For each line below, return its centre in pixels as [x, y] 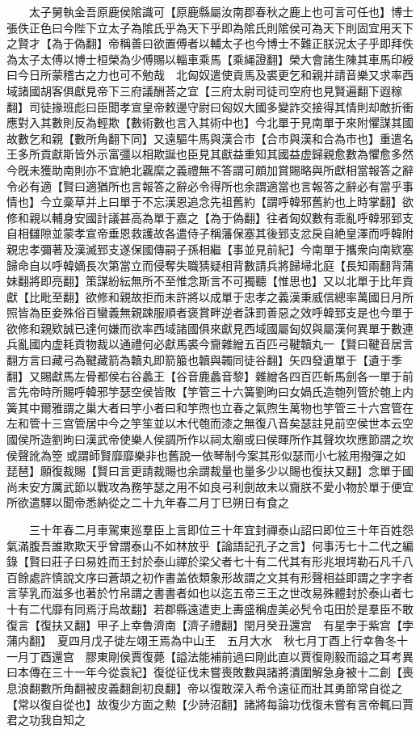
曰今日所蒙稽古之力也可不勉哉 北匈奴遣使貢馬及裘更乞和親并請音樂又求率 [204, 75]
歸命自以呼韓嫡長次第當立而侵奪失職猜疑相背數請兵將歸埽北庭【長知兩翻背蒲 [210, 265]
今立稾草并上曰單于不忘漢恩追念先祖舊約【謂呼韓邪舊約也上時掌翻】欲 [227, 202]
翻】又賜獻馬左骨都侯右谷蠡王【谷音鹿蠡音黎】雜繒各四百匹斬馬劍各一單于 [204, 375]
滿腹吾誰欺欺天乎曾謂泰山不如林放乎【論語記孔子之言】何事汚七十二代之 [210, 545]
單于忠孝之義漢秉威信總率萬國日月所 [317, 296]
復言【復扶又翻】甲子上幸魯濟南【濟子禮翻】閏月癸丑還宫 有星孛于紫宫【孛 [210, 624]
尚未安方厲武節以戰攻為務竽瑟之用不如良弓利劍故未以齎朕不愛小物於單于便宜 [210, 486]
